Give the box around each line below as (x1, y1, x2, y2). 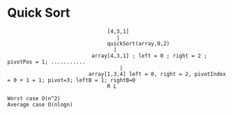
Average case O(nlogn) (7, 101, 73, 108)
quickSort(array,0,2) (107, 40, 170, 47)
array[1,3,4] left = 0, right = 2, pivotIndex (88, 70, 227, 77)
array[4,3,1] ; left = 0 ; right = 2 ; (91, 52, 208, 59)
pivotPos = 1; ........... (7, 58, 86, 66)
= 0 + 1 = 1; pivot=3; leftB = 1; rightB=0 (7, 77, 136, 84)
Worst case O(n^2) (7, 95, 61, 102)
